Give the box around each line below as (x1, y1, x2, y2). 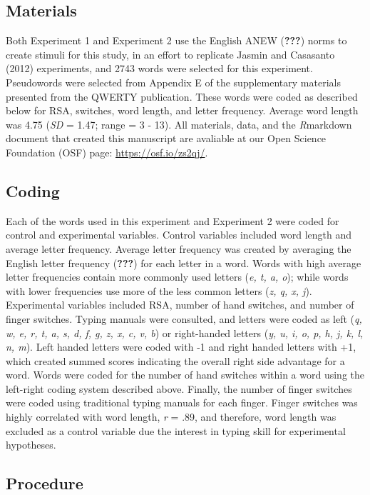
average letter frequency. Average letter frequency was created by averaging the (6, 241, 351, 256)
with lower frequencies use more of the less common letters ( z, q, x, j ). (6, 283, 312, 298)
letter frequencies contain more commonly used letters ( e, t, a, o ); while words (6, 269, 349, 284)
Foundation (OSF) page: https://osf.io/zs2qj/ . (6, 144, 208, 159)
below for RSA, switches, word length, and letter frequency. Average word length (6, 103, 359, 118)
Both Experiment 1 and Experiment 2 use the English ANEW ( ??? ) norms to (6, 33, 347, 48)
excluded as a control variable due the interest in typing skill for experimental (6, 423, 346, 438)
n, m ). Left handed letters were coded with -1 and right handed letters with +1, (6, 339, 356, 354)
